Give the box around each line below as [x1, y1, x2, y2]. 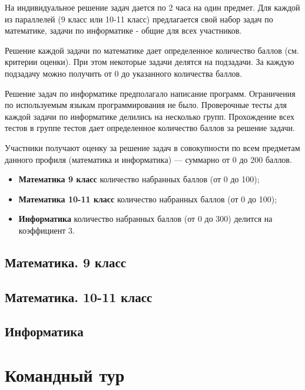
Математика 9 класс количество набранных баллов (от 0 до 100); [18, 173, 260, 185]
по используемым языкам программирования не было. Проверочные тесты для [5, 99, 287, 111]
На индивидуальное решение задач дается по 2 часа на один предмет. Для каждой [5, 1, 300, 13]
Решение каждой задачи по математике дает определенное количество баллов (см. [5, 44, 299, 56]
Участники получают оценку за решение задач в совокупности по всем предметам [5, 141, 300, 153]
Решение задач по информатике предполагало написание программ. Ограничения [5, 87, 296, 99]
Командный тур [5, 363, 125, 387]
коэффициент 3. [18, 224, 75, 236]
